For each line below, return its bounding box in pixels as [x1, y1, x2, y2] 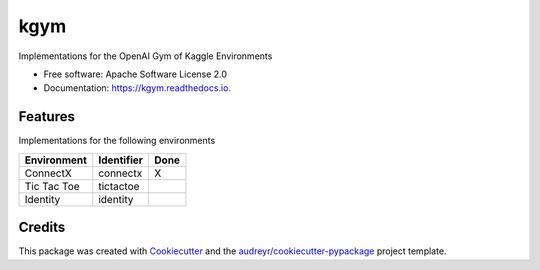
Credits [18, 219, 66, 236]
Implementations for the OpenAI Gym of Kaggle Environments [18, 50, 273, 62]
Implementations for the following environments [18, 135, 216, 147]
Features [18, 108, 75, 125]
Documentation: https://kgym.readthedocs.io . [43, 82, 232, 94]
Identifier [98, 153, 144, 167]
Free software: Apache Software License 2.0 [43, 68, 228, 80]
